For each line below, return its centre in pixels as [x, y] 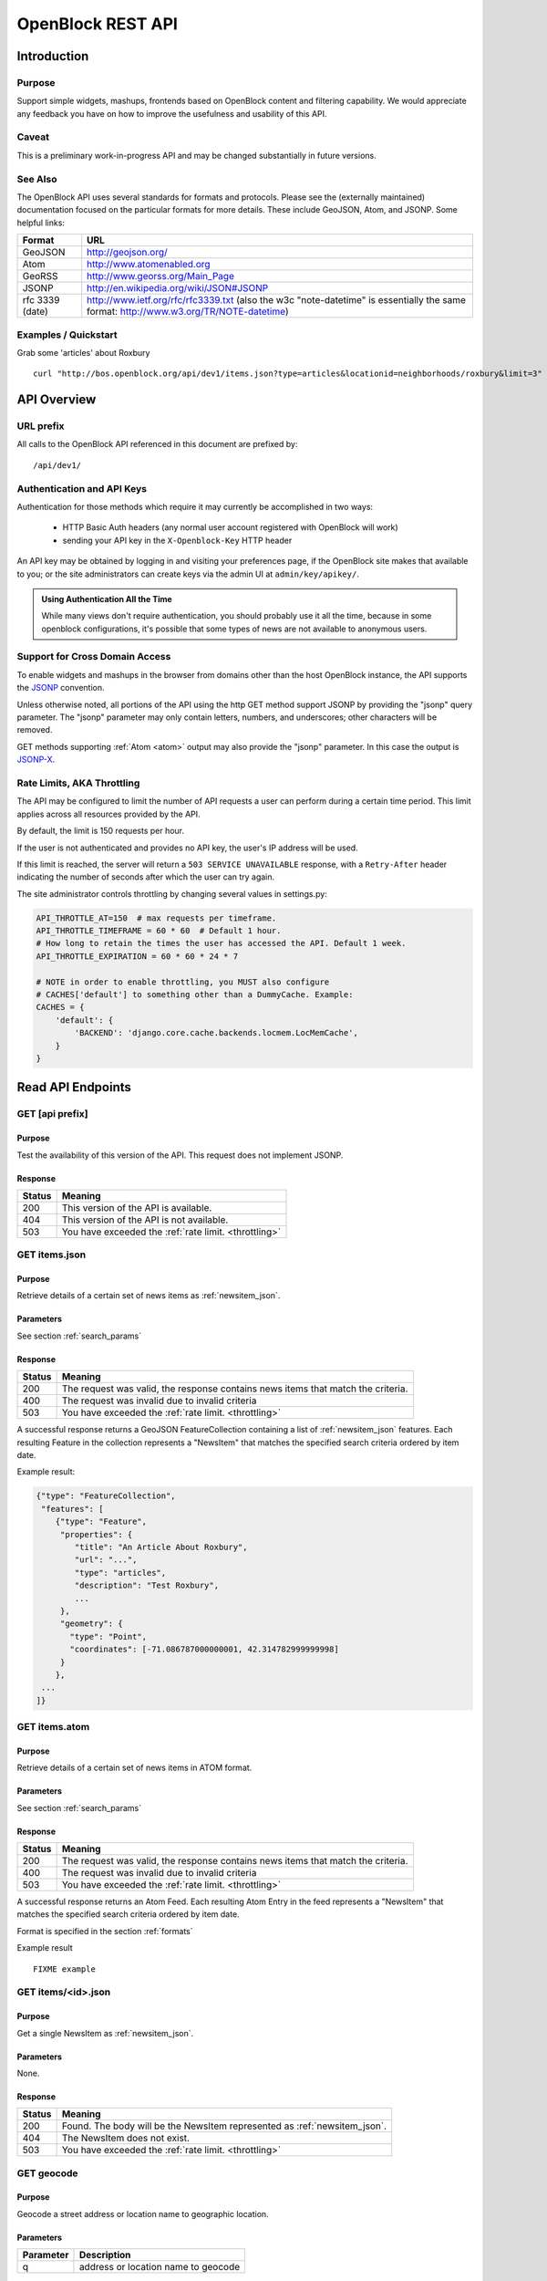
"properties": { [96, 1534]
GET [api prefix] [52, 1114]
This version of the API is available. [137, 1207]
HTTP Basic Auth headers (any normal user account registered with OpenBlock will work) [230, 527]
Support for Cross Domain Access [94, 657]
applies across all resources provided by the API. [108, 814]
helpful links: [41, 223]
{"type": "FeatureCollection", [106, 1496]
